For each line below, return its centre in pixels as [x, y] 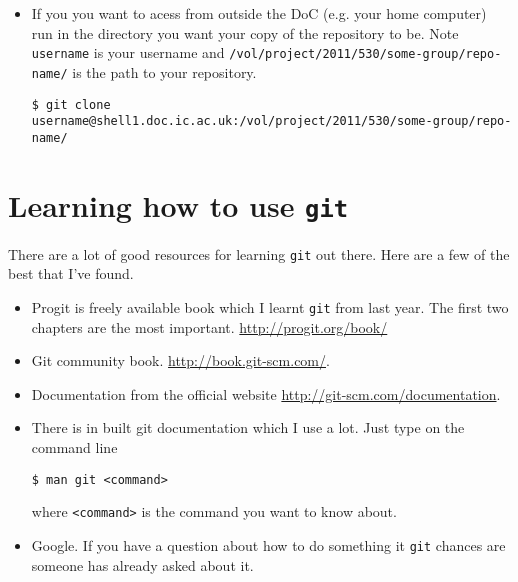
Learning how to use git [178, 204]
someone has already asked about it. [142, 564]
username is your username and [128, 52]
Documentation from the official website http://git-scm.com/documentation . [266, 393]
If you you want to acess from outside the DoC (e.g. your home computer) [259, 13]
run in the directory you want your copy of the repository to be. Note [245, 32]
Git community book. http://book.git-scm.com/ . [180, 360]
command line [74, 447]
